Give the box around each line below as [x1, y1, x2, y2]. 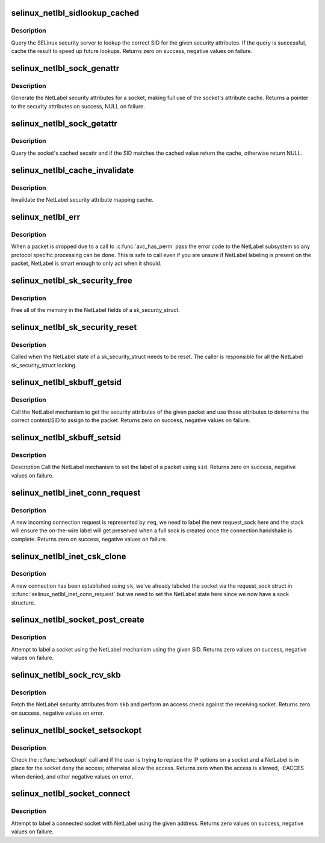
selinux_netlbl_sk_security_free [11, 275, 132, 285]
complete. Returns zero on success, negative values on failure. [11, 535, 167, 543]
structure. [11, 599, 36, 606]
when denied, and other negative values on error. [11, 773, 134, 780]
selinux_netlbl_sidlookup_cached [11, 8, 140, 18]
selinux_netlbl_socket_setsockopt [11, 725, 142, 735]
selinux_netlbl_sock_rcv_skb [11, 670, 122, 680]
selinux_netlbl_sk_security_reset [11, 322, 137, 332]
